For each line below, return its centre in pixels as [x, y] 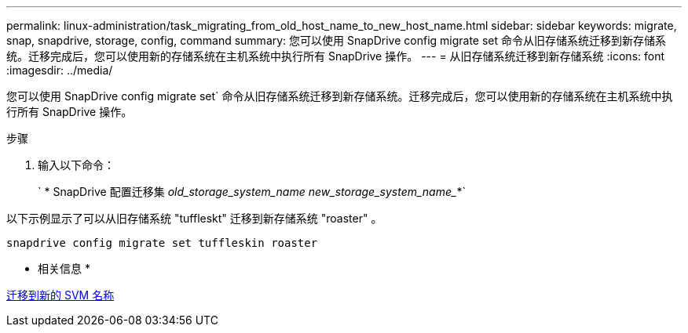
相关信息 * [64, 268]
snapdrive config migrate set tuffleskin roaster [162, 243]
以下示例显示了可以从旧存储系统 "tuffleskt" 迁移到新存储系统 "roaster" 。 [194, 218]
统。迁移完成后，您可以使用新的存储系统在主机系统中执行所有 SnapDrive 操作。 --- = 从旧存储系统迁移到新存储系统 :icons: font [336, 56]
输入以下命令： [76, 165]
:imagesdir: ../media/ [60, 70]
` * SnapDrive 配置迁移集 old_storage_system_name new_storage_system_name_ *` [252, 192]
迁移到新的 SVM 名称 [60, 295]
